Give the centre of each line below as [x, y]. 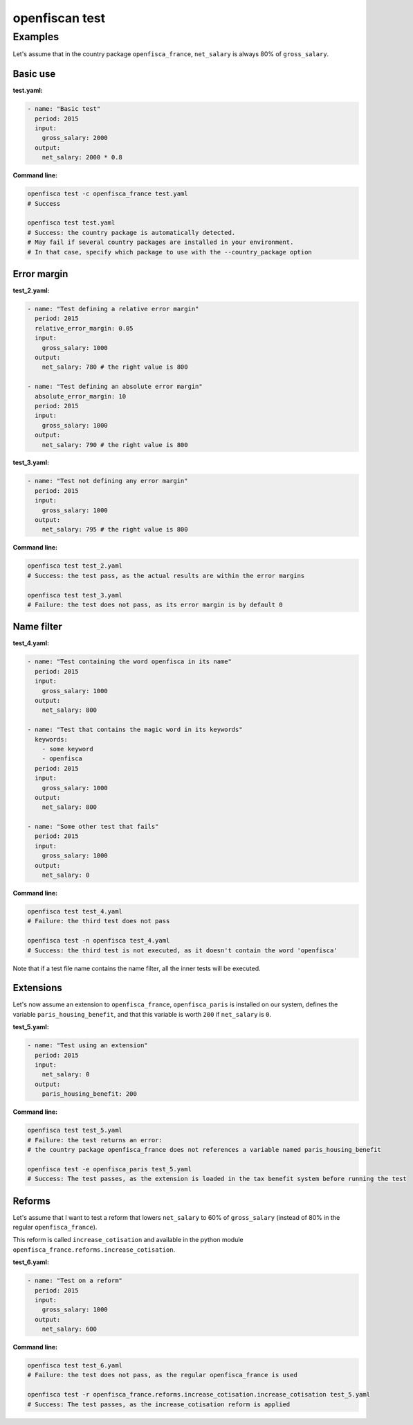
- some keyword [67, 749]
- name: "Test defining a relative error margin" [113, 309]
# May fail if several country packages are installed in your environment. [160, 242]
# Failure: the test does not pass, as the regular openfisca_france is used [162, 1375]
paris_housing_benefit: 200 [90, 1094]
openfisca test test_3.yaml [75, 595]
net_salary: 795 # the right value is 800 [115, 530]
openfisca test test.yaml [71, 223]
